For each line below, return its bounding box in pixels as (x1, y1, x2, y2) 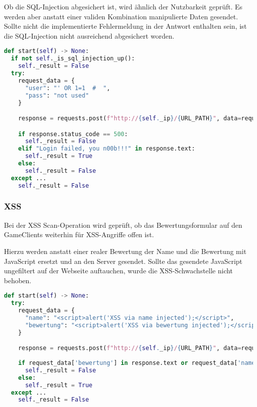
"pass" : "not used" (25, 92, 89, 99)
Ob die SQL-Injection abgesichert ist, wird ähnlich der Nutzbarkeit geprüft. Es (4, 1, 243, 11)
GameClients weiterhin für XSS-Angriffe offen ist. (4, 229, 154, 240)
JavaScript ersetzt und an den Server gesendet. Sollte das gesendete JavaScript (4, 255, 243, 266)
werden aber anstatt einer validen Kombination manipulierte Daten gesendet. (4, 11, 238, 21)
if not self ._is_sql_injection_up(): (11, 55, 135, 62)
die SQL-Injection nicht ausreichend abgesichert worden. (4, 30, 174, 41)
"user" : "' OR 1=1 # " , (25, 84, 110, 92)
